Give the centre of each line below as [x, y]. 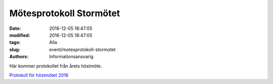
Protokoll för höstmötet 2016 [39, 75]
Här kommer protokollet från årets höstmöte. [56, 66]
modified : [20, 35]
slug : [15, 49]
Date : [15, 28]
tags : [15, 43]
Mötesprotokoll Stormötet [65, 13]
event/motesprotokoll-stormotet [82, 49]
